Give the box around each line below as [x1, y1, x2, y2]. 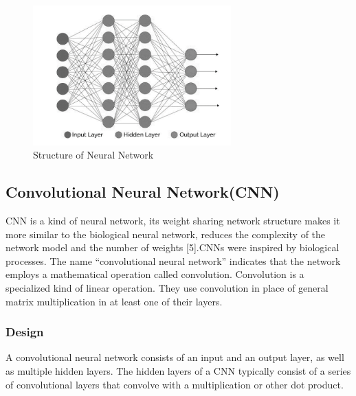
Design [5, 323, 44, 340]
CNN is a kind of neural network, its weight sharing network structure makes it [5, 213, 340, 228]
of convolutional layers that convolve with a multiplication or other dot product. [5, 377, 344, 391]
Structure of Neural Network [33, 148, 154, 162]
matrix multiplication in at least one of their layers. [5, 294, 223, 308]
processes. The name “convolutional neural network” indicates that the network [5, 253, 341, 268]
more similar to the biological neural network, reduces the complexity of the [5, 226, 326, 241]
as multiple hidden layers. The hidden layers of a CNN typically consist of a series [5, 364, 351, 378]
